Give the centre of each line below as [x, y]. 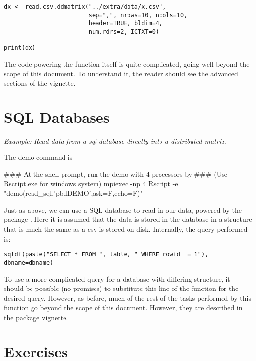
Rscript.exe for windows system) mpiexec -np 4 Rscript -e [91, 183]
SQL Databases [57, 117]
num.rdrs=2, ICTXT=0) [124, 31]
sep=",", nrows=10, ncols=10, [138, 15]
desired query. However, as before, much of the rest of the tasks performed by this [128, 298]
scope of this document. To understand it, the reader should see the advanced [121, 73]
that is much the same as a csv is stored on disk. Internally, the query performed [126, 229]
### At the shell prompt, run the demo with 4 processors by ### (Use [116, 174]
